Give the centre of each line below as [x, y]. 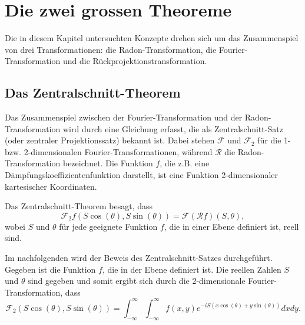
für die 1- [274, 140]
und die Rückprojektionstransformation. [135, 61]
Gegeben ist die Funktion [50, 269]
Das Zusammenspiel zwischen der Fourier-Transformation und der [124, 117]
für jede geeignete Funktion [108, 226]
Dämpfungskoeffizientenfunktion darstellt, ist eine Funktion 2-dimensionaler [142, 175]
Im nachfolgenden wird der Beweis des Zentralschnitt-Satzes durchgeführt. [139, 258]
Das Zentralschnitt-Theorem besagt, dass [79, 206]
